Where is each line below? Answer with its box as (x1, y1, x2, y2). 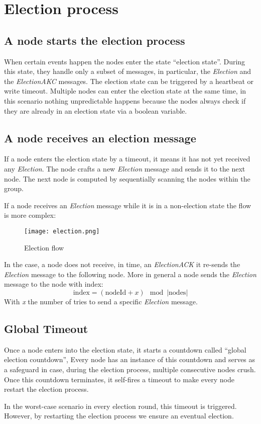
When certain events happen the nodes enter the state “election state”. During (4, 56, 245, 66)
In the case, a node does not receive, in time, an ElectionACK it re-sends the (4, 259, 240, 270)
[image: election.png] (24, 227, 100, 235)
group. (4, 183, 24, 194)
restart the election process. (4, 384, 89, 394)
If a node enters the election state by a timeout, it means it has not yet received (4, 153, 250, 164)
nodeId (105, 289, 126, 296)
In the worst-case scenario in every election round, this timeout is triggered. (4, 400, 237, 411)
